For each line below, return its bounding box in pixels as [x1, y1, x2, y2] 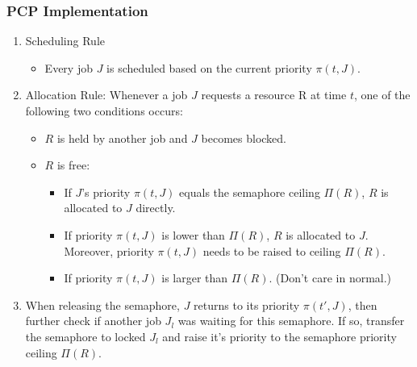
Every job [44, 59, 93, 76]
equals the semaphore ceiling [179, 183, 320, 200]
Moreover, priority [64, 242, 154, 259]
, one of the [353, 86, 411, 103]
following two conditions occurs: [25, 102, 183, 119]
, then [348, 296, 377, 313]
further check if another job [25, 312, 161, 329]
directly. [136, 199, 176, 216]
